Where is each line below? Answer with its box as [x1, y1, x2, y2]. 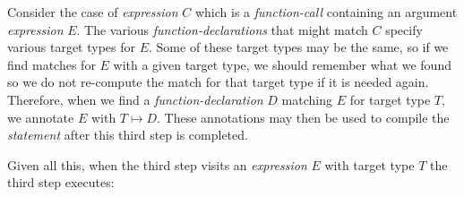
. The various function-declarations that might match [76, 20, 368, 39]
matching [281, 90, 332, 108]
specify [385, 20, 423, 39]
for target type [349, 90, 431, 108]
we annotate [7, 107, 74, 126]
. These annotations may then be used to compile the [157, 107, 450, 126]
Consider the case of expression [7, 3, 178, 21]
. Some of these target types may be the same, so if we [149, 38, 449, 56]
